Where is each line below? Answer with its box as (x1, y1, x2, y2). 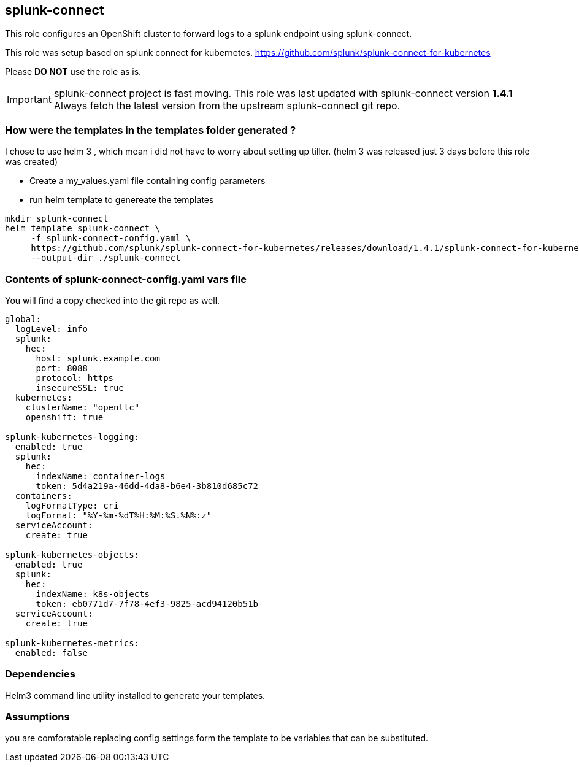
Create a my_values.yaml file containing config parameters (29, 175, 266, 187)
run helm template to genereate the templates (29, 195, 214, 206)
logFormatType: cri (25, 500, 119, 511)
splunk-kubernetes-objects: (5, 549, 140, 560)
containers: (15, 490, 72, 501)
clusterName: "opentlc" (25, 402, 140, 412)
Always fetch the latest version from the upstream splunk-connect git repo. (53, 99, 401, 112)
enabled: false (15, 647, 88, 658)
